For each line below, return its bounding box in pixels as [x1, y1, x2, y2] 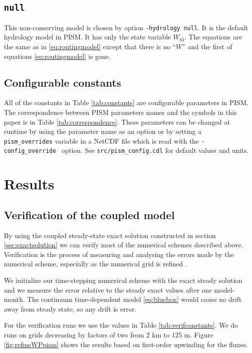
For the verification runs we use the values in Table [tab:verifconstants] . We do [4, 320, 238, 330]
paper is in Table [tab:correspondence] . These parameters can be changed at [4, 116, 230, 127]
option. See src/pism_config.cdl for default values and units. [62, 145, 249, 155]
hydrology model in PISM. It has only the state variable [4, 32, 171, 42]
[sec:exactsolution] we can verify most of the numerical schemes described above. [4, 240, 243, 250]
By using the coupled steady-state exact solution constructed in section [4, 230, 216, 240]
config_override [4, 148, 56, 155]
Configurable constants [4, 74, 121, 90]
